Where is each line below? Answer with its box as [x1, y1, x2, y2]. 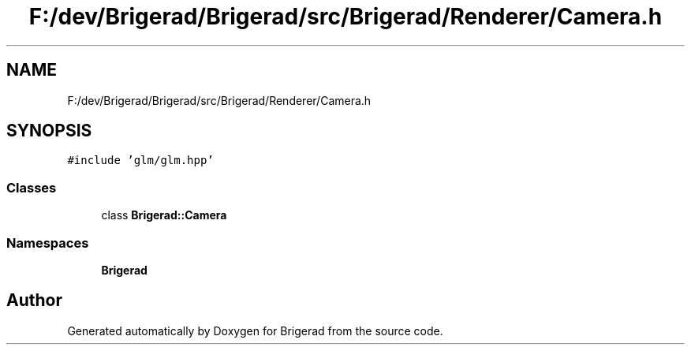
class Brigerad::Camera [101, 208, 227, 222]
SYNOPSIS [6, 121, 92, 141]
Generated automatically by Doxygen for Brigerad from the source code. [67, 323, 443, 338]
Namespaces [6, 234, 89, 251]
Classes [6, 179, 57, 196]
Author [6, 290, 62, 311]
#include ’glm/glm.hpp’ [67, 154, 214, 167]
